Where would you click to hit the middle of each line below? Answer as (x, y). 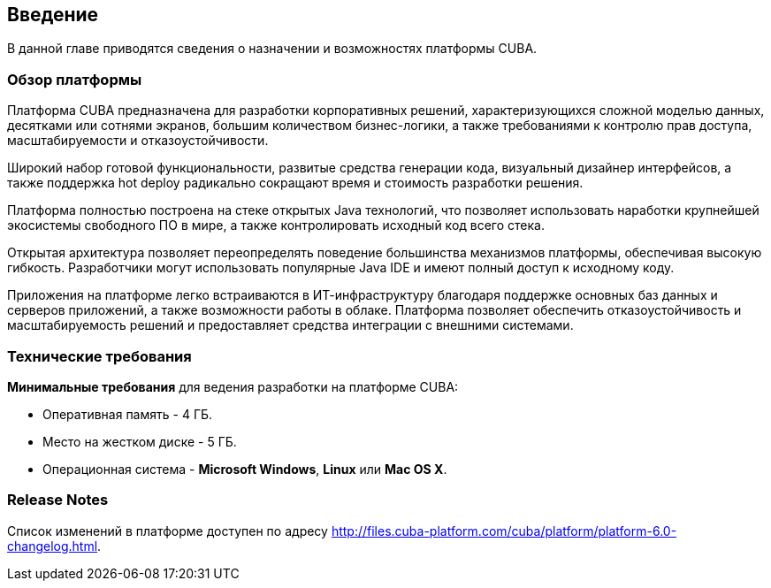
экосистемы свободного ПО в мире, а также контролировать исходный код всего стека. (276, 225)
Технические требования (99, 356)
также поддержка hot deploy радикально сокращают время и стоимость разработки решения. (295, 183)
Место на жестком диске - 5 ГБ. (140, 441)
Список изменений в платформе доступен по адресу (168, 531)
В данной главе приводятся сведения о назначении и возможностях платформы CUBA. (272, 49)
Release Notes (58, 500)
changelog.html (53, 546)
